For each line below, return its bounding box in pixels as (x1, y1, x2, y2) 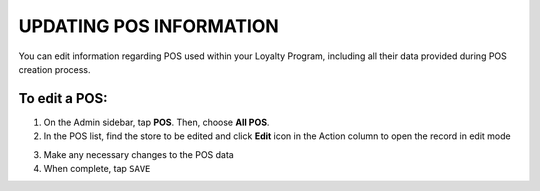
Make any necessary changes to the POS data (43, 148, 234, 160)
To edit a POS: (18, 90, 109, 107)
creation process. (18, 63, 91, 75)
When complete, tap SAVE (43, 163, 151, 175)
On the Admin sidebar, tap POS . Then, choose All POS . (43, 116, 270, 128)
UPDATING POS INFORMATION (18, 15, 279, 37)
